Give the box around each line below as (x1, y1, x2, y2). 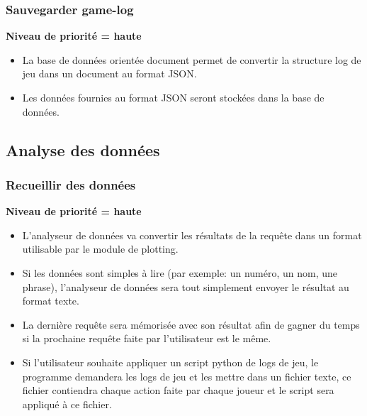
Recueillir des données (6, 175, 136, 193)
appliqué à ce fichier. (22, 396, 112, 411)
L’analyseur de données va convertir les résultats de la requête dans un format (22, 227, 362, 242)
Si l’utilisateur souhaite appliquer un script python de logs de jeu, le (22, 354, 319, 369)
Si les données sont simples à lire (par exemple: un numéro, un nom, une (22, 265, 338, 280)
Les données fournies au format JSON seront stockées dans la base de (22, 90, 324, 104)
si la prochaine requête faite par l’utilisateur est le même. (22, 331, 271, 346)
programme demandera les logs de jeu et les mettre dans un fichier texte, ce (22, 368, 351, 383)
